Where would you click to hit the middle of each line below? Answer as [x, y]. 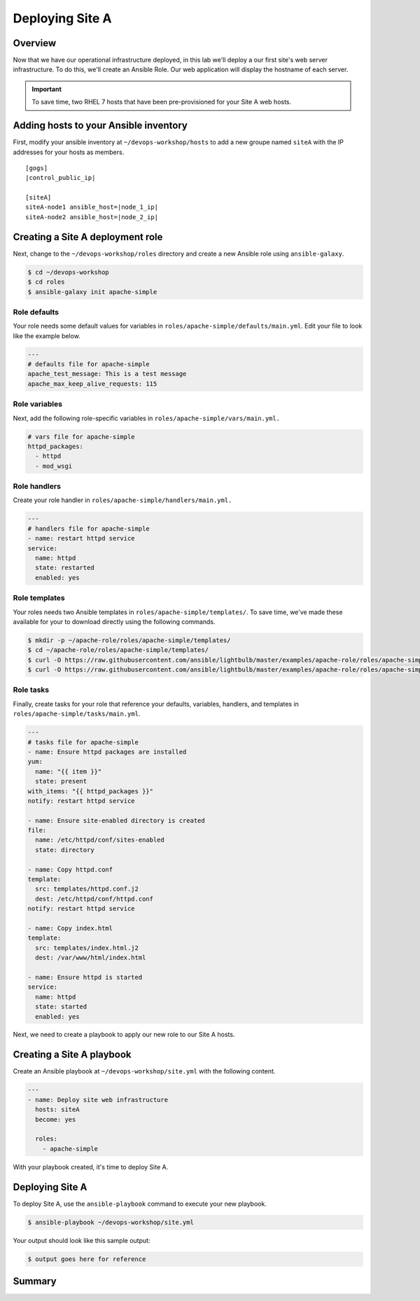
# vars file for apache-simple [82, 437]
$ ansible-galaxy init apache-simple [92, 292]
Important [47, 89]
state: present [61, 781]
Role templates [39, 598]
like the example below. [47, 335]
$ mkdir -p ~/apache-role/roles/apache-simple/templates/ [129, 640]
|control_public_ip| [61, 178]
